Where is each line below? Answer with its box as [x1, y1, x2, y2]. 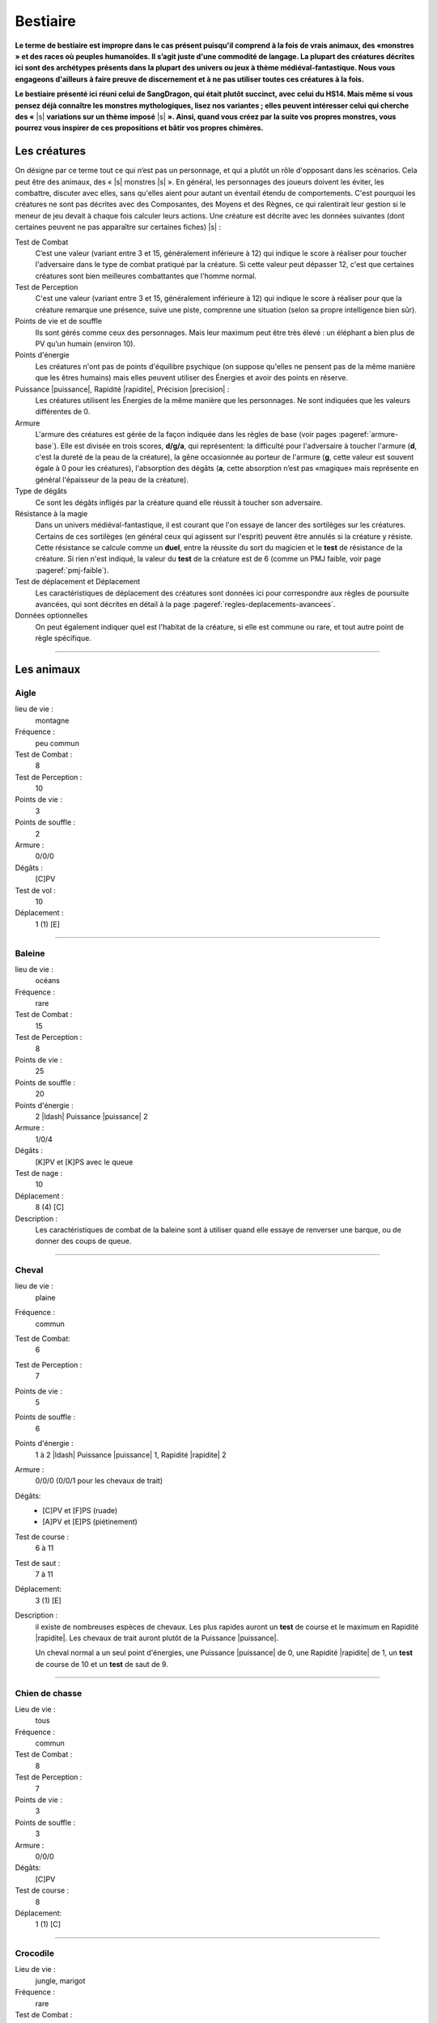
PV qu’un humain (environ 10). [35, 339, 136, 349]
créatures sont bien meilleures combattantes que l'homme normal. [35, 271, 257, 281]
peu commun [35, 738, 80, 748]
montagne [35, 715, 70, 725]
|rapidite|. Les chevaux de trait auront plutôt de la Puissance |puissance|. [35, 1633, 279, 1643]
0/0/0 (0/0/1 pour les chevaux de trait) [35, 1476, 163, 1486]
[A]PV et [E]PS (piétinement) [42, 1517, 138, 1527]
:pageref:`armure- [338, 430, 399, 439]
